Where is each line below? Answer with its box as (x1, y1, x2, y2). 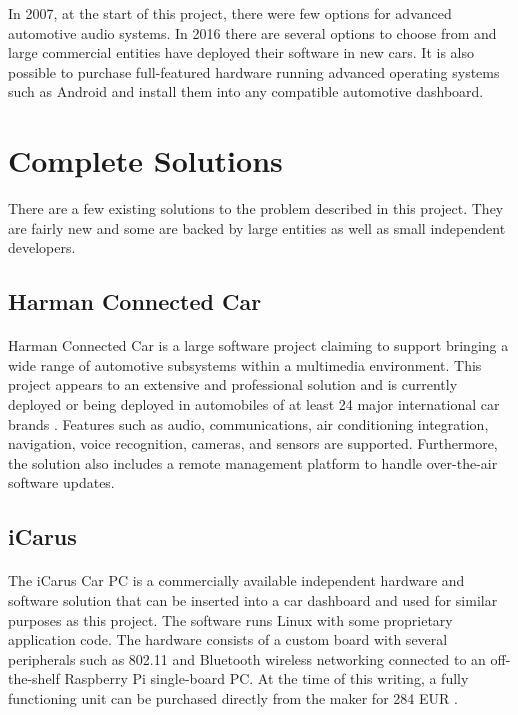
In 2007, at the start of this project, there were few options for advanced (8, 3, 452, 23)
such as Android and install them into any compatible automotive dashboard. (8, 81, 484, 102)
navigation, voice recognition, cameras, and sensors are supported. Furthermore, (8, 433, 498, 454)
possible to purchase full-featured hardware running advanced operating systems (8, 61, 500, 82)
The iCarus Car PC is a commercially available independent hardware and (8, 570, 465, 591)
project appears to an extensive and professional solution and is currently (8, 374, 458, 395)
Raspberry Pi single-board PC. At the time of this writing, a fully (64, 668, 469, 689)
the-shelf (8, 668, 60, 689)
